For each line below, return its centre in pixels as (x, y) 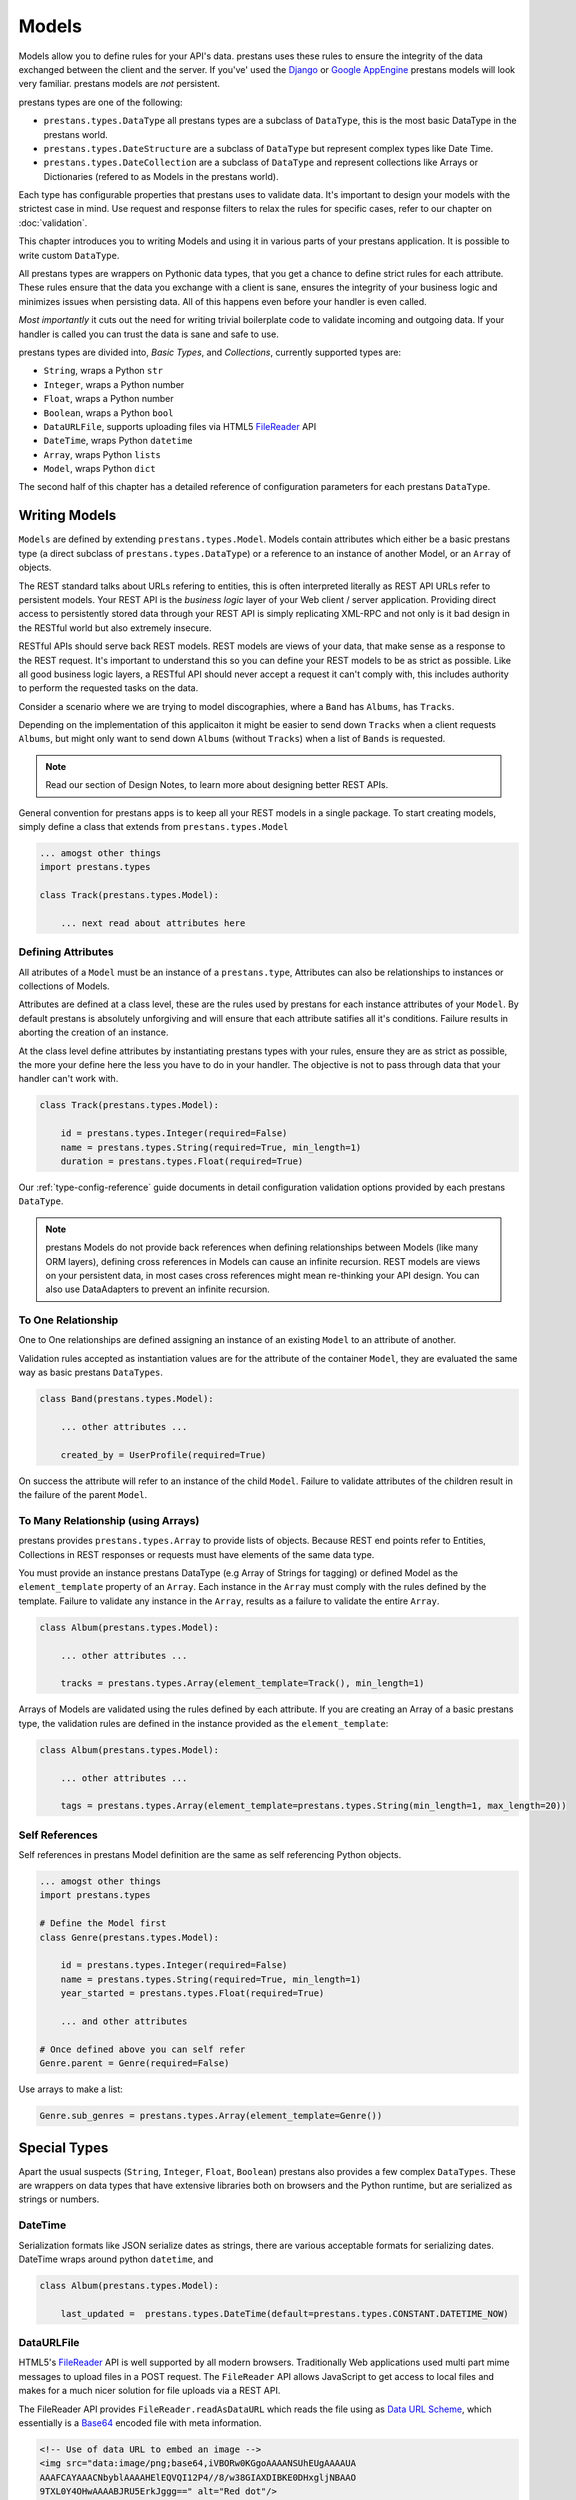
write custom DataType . (69, 255)
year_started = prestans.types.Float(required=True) (192, 1993)
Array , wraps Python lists (102, 454)
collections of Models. (64, 986)
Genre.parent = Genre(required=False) (134, 2063)
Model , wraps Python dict (99, 469)
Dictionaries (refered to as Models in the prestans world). (161, 176)
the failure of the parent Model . (83, 1495)
